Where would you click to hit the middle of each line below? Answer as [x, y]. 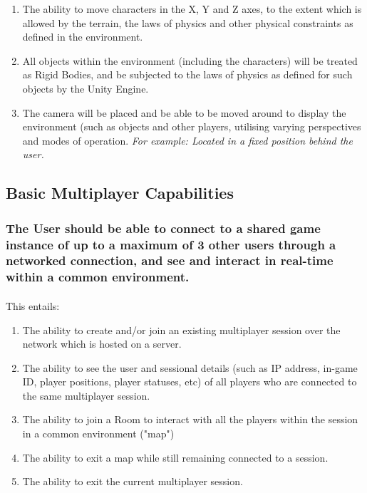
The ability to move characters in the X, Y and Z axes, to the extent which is [192, 9]
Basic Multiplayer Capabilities [120, 193]
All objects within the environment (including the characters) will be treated [190, 60]
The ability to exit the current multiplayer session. [133, 481]
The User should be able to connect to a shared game [163, 228]
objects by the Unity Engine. [86, 88]
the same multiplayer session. [86, 395]
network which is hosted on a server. [102, 344]
